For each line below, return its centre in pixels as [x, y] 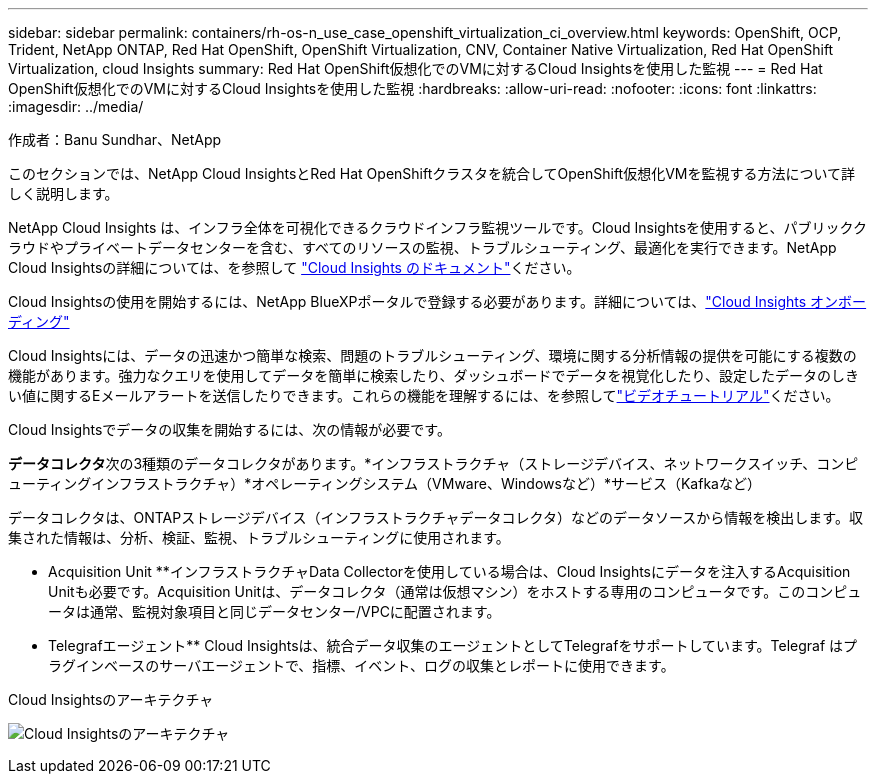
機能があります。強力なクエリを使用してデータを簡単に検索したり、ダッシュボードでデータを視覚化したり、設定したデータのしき [434, 375]
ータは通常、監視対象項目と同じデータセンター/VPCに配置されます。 [274, 611]
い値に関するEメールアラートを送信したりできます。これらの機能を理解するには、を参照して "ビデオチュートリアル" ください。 [424, 395]
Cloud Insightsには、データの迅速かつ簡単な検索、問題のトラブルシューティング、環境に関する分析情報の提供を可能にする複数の [432, 355]
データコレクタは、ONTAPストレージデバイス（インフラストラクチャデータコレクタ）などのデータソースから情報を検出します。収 [435, 517]
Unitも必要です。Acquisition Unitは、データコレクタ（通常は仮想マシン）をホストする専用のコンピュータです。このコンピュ [455, 591]
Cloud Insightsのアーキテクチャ [111, 699]
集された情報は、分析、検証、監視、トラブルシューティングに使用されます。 [259, 537]
